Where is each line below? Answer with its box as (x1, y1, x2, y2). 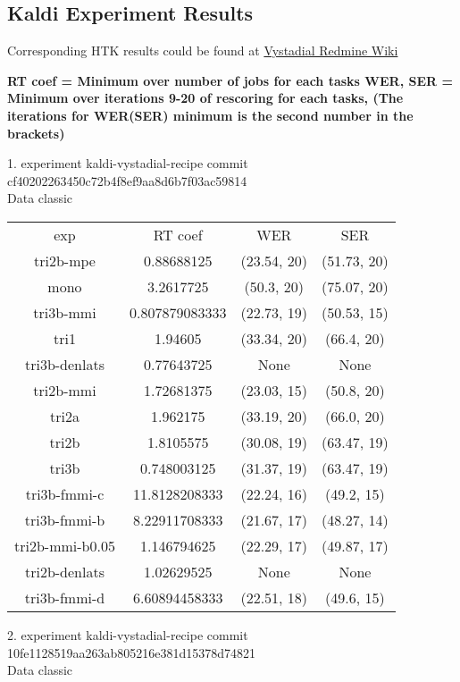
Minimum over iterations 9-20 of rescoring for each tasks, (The (7, 88, 404, 107)
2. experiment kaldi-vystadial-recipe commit (7, 625, 248, 644)
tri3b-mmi (33, 301, 96, 323)
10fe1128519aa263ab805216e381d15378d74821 (7, 643, 256, 661)
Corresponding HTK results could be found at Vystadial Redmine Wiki (7, 41, 398, 60)
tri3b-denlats (24, 353, 105, 375)
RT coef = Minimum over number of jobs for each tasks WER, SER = (7, 71, 453, 89)
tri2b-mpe (34, 249, 96, 271)
